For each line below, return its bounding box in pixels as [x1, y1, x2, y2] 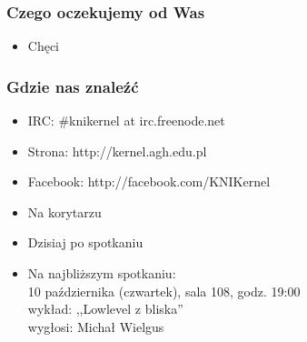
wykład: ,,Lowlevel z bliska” [27, 299, 183, 318]
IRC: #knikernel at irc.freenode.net [27, 111, 225, 130]
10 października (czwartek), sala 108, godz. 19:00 [27, 281, 301, 300]
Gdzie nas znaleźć [6, 75, 139, 97]
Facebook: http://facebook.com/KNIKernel [27, 172, 271, 191]
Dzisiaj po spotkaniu [27, 233, 144, 252]
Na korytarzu [27, 202, 102, 221]
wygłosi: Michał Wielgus [27, 317, 164, 336]
